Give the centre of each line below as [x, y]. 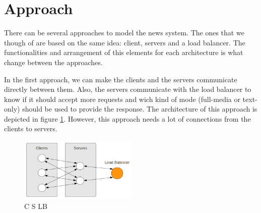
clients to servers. [31, 128]
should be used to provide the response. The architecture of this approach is [140, 109]
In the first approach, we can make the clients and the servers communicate [121, 79]
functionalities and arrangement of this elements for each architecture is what [124, 52]
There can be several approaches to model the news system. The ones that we [124, 33]
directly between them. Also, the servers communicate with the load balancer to [128, 89]
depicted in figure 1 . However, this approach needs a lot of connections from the [127, 118]
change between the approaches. [53, 62]
